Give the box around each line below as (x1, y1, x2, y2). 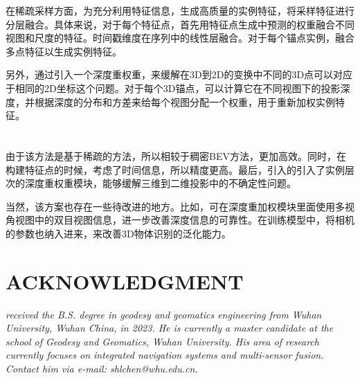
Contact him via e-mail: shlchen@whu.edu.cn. (6, 361, 198, 375)
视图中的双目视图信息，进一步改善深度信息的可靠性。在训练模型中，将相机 (15, 213, 354, 227)
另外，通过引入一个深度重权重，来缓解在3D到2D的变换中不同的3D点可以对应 (6, 67, 353, 82)
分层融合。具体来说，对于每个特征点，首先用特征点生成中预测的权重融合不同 (6, 17, 354, 31)
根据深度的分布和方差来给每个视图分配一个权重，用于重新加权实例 (34, 94, 335, 109)
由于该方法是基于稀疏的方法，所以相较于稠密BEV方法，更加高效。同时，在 (6, 148, 346, 163)
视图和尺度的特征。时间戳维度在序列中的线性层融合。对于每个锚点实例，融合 (6, 30, 354, 45)
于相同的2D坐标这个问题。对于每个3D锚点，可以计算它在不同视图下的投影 (6, 80, 341, 95)
